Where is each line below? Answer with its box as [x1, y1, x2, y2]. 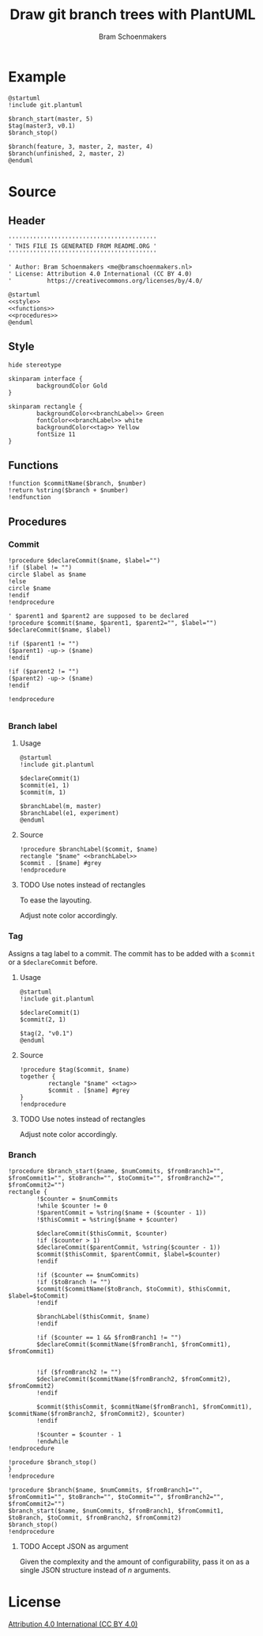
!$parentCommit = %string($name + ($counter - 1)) [36, 1208, 207, 1217]
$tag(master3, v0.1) [8, 121, 77, 130]
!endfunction [8, 494, 51, 501]
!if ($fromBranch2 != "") [36, 1368, 122, 1376]
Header [8, 214, 46, 227]
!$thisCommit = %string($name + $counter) [36, 1215, 178, 1223]
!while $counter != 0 [36, 1202, 108, 1210]
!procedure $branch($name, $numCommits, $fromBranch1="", [8, 1485, 203, 1494]
